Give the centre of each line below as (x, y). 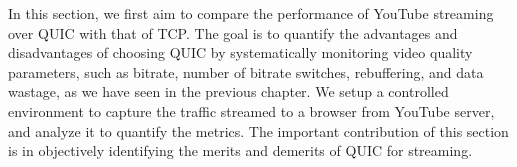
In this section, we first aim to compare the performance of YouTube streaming (251, 13)
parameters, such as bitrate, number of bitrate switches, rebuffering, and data (246, 71)
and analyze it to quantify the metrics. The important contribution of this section (258, 130)
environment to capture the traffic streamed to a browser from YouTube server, (251, 110)
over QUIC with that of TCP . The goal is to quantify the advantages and (233, 32)
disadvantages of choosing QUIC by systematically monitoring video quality (240, 52)
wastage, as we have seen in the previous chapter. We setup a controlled (228, 91)
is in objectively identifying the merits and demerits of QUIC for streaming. (240, 150)
